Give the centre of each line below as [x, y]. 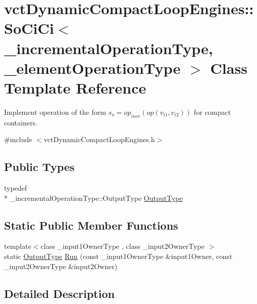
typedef [16, 188]
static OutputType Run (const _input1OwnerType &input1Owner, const [118, 256]
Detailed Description [60, 293]
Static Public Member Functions [91, 225]
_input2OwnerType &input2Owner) [61, 266]
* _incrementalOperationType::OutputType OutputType [94, 198]
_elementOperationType [93, 68]
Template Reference [75, 87]
